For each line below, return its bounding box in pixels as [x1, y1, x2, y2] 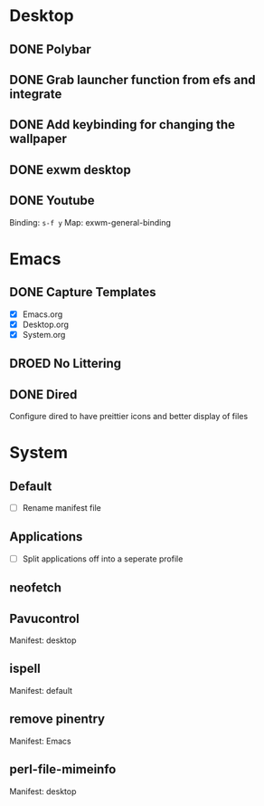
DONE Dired [9, 387, 78, 402]
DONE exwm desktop [9, 162, 131, 178]
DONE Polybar [9, 42, 92, 57]
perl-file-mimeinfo [9, 762, 117, 777]
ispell [9, 661, 41, 676]
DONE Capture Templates [9, 284, 156, 300]
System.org [22, 329, 66, 340]
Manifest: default [9, 685, 73, 696]
